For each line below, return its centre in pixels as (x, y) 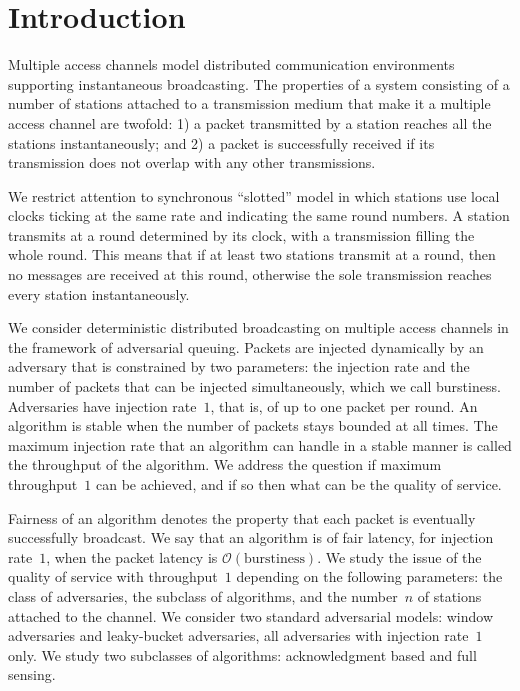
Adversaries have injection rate (102, 405)
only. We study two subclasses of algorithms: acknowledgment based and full (242, 654)
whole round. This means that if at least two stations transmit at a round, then (252, 254)
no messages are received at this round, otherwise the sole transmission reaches (250, 274)
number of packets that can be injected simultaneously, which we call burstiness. (254, 386)
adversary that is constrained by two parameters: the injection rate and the (239, 366)
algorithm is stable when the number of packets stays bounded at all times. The (253, 425)
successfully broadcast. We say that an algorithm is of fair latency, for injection (251, 537)
